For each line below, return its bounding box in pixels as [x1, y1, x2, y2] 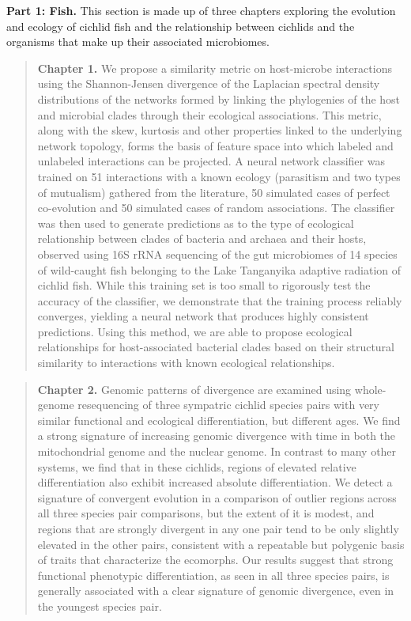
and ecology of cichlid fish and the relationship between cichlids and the [6, 17, 355, 34]
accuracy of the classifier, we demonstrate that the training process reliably [37, 292, 402, 309]
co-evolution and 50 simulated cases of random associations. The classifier [37, 199, 395, 216]
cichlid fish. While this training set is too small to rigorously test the [37, 277, 371, 293]
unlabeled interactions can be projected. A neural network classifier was [37, 153, 385, 169]
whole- [354, 381, 386, 397]
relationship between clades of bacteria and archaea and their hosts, [37, 230, 367, 247]
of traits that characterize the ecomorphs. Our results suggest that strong [37, 551, 394, 568]
